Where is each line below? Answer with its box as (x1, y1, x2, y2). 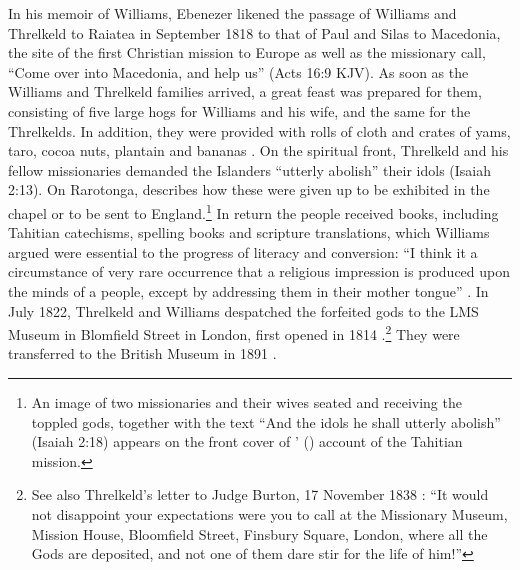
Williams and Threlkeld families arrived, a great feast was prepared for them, (8, 81, 482, 102)
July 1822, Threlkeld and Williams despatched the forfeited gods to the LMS (8, 300, 479, 321)
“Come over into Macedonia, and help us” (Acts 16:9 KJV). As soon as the (8, 61, 469, 82)
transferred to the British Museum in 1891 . (8, 343, 277, 364)
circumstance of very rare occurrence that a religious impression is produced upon (8, 261, 511, 282)
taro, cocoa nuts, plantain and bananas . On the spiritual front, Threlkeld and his (8, 140, 509, 161)
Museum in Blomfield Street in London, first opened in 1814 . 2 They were (8, 321, 460, 344)
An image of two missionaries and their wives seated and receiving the (31, 392, 462, 412)
